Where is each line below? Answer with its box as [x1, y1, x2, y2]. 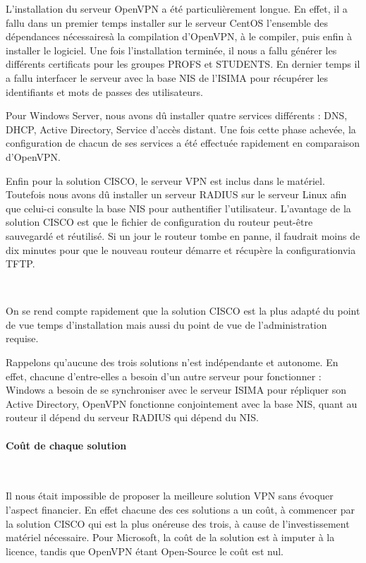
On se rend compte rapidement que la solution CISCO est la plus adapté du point [6, 303, 360, 318]
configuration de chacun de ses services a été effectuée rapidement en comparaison [6, 135, 360, 150]
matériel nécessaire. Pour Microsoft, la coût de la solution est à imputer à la [6, 530, 335, 545]
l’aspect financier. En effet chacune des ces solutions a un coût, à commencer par [6, 502, 355, 517]
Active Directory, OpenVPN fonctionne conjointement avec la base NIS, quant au [6, 396, 358, 411]
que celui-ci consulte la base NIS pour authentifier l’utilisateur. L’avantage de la [6, 200, 351, 215]
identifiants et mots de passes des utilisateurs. [6, 84, 203, 99]
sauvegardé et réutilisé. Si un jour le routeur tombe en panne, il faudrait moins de [6, 228, 360, 243]
